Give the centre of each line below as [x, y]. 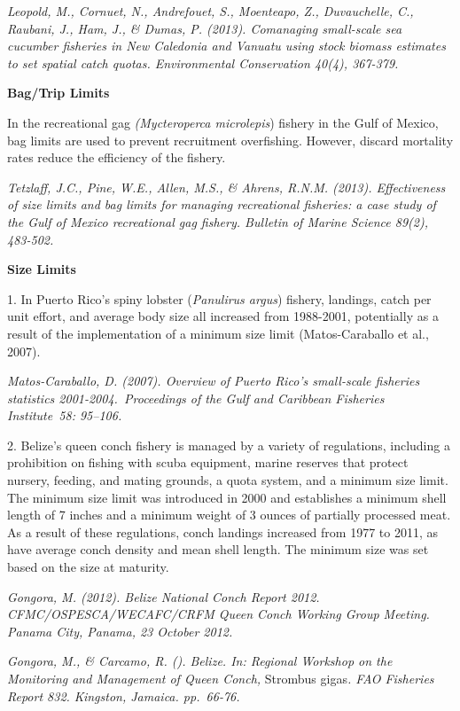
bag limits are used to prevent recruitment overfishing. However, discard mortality [230, 140]
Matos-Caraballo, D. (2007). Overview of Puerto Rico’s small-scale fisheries [214, 381]
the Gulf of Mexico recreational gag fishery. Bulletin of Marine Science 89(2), [218, 221]
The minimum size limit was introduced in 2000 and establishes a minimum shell [227, 497]
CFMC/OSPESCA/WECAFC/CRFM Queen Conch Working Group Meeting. [218, 614]
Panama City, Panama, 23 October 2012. [120, 631]
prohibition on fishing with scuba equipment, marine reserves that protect [208, 462]
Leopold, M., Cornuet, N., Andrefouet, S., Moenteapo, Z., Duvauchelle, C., [211, 11]
